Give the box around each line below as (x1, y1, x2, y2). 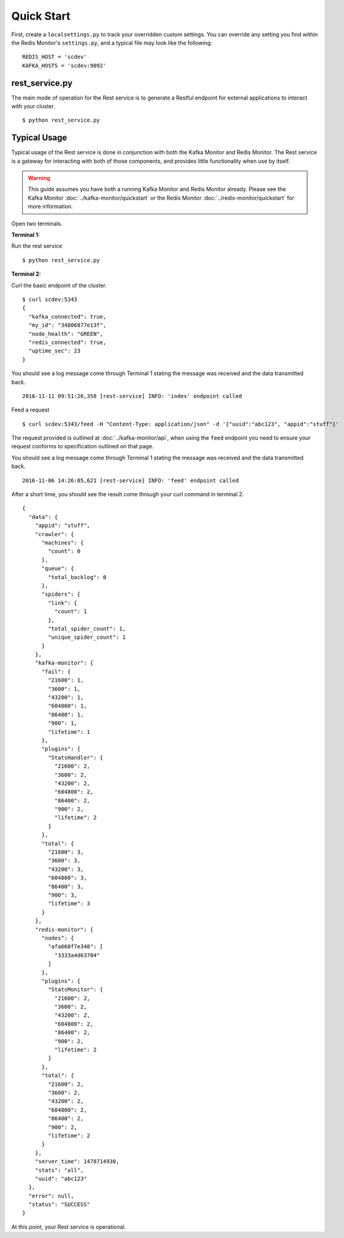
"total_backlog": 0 (48, 574, 107, 580)
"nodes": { (41, 934, 74, 941)
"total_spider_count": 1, (48, 625, 126, 632)
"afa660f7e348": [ (48, 943, 104, 950)
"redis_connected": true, (28, 338, 107, 346)
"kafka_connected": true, (28, 313, 107, 320)
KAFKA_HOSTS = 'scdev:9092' (22, 62, 107, 69)
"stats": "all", (34, 1167, 84, 1174)
